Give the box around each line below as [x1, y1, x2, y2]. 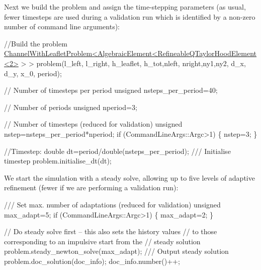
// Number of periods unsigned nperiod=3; [4, 101, 137, 112]
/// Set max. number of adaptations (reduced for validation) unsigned [4, 199, 221, 209]
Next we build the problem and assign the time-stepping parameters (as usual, [4, 2, 246, 12]
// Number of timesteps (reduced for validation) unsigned [4, 119, 183, 129]
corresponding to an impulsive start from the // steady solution [4, 236, 201, 246]
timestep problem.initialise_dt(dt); [4, 155, 112, 166]
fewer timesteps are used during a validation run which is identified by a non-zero [4, 11, 255, 22]
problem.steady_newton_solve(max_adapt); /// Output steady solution [4, 246, 229, 256]
